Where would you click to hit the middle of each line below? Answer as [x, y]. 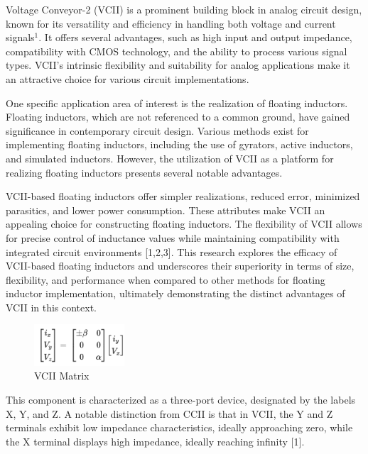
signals [20, 37]
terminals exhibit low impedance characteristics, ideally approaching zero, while [179, 427]
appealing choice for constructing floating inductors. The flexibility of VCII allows [184, 224]
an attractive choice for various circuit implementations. [128, 78]
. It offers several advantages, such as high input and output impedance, [195, 37]
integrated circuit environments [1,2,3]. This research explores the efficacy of [172, 251]
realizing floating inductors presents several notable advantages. [144, 172]
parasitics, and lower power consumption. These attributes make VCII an [166, 210]
